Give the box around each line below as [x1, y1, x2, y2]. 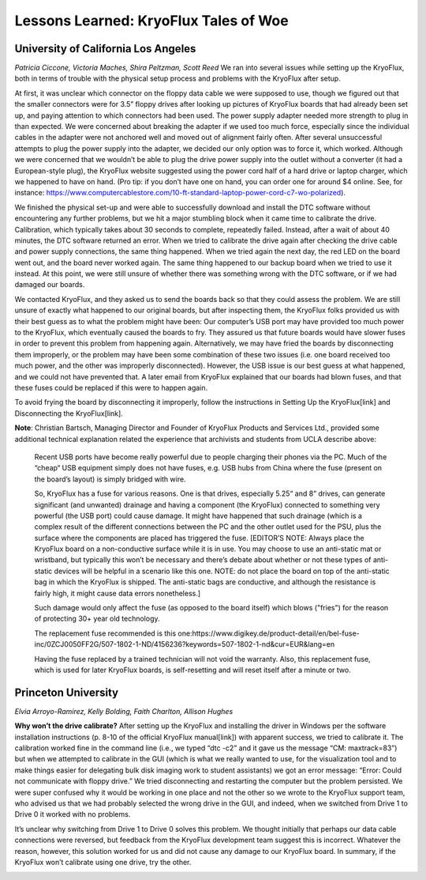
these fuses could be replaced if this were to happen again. [14, 383, 208, 392]
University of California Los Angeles [14, 42, 196, 55]
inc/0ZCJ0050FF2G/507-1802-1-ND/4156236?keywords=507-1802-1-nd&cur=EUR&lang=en [34, 640, 335, 649]
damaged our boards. [14, 280, 85, 289]
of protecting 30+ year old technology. [34, 614, 161, 624]
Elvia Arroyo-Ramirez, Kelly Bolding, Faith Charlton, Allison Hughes [14, 706, 234, 716]
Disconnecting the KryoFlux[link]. [14, 408, 124, 418]
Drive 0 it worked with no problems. [14, 810, 131, 819]
